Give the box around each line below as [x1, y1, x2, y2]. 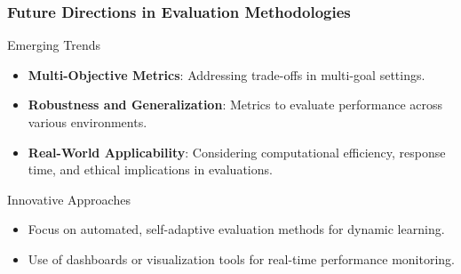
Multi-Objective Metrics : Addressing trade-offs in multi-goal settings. [28, 65, 425, 84]
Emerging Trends [7, 36, 100, 54]
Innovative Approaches [7, 189, 131, 208]
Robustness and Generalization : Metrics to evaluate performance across [28, 95, 443, 114]
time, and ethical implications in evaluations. [28, 160, 273, 179]
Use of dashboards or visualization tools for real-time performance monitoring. [28, 249, 455, 268]
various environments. [28, 113, 147, 131]
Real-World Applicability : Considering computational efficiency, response [28, 142, 446, 161]
